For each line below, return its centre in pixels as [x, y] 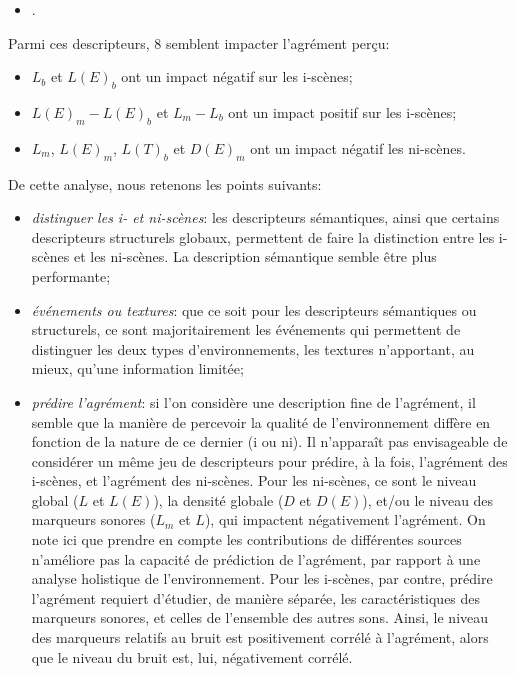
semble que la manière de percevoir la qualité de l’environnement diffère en [261, 421]
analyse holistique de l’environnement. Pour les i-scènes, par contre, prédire [262, 578]
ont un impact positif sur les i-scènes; [342, 111]
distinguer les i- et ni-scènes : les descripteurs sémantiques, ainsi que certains [265, 217]
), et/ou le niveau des [428, 499]
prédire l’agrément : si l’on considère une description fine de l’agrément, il [253, 401]
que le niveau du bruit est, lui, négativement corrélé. [192, 656]
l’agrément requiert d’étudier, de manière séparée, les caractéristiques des [256, 597]
